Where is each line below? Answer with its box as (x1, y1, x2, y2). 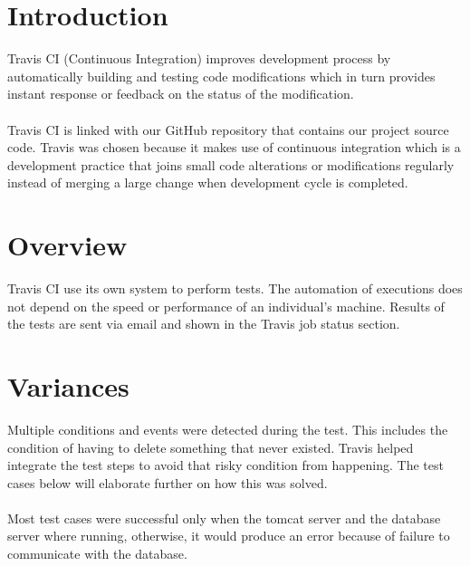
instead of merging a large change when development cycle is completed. (7, 173, 408, 192)
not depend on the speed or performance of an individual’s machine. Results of (7, 296, 445, 315)
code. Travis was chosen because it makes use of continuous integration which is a (7, 138, 461, 157)
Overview (7, 226, 128, 264)
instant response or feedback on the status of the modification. (7, 84, 354, 103)
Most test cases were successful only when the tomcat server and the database (7, 508, 441, 527)
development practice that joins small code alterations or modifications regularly (7, 155, 455, 174)
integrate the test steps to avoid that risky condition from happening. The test (7, 456, 444, 475)
